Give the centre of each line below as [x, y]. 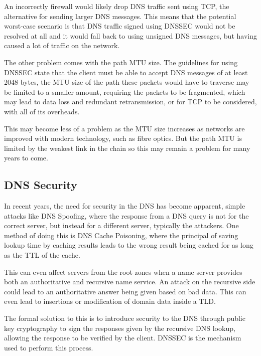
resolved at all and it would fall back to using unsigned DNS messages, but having [130, 35]
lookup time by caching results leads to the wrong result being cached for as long [129, 245]
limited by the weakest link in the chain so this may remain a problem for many [127, 148]
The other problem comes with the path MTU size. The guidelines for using [121, 62]
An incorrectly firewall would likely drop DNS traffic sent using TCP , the [117, 6]
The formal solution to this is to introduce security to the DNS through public [125, 318]
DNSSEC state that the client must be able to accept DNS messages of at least [126, 72]
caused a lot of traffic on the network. [62, 45]
